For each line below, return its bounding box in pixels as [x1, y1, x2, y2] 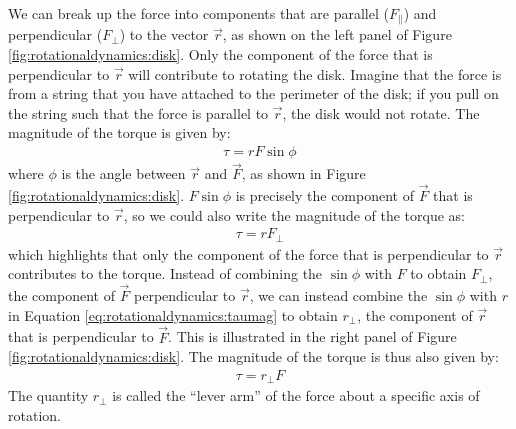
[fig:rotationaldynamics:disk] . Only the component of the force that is [8, 44, 433, 65]
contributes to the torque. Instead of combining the [8, 263, 323, 284]
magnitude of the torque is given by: [8, 122, 231, 143]
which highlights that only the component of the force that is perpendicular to [8, 243, 489, 264]
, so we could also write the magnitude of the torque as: [123, 204, 466, 225]
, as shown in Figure [241, 163, 366, 184]
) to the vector [119, 24, 209, 45]
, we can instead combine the [249, 285, 428, 306]
